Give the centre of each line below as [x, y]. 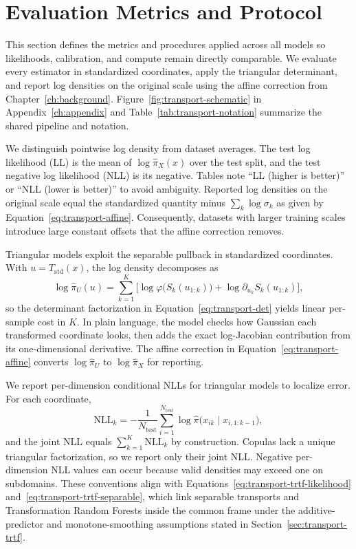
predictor [25, 523]
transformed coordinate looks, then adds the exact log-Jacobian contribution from [178, 335]
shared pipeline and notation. [67, 125]
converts [51, 362]
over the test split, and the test [255, 161]
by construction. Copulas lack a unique [253, 441]
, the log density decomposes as [152, 267]
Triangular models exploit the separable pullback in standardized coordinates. [169, 254]
